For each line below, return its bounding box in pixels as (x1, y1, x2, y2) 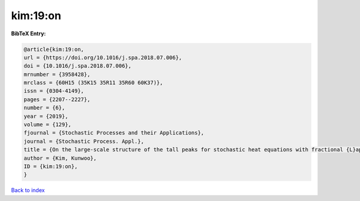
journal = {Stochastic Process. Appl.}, (23, 138, 144, 145)
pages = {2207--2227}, (23, 96, 91, 103)
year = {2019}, (23, 112, 68, 120)
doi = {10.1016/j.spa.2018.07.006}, (23, 63, 132, 69)
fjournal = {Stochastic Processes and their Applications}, (23, 129, 205, 136)
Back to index (11, 187, 45, 194)
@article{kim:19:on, (23, 45, 84, 53)
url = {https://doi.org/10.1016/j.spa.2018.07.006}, (23, 54, 182, 61)
